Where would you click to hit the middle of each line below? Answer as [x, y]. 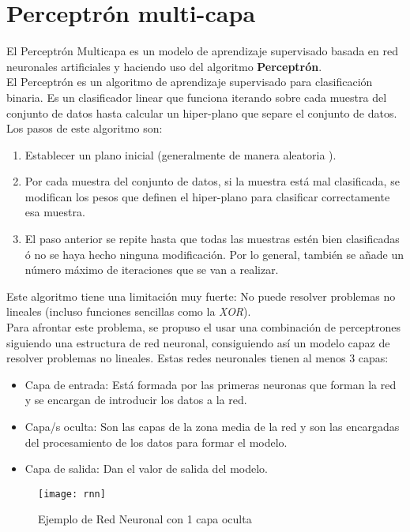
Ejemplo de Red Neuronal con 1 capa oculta [145, 519]
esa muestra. [55, 212]
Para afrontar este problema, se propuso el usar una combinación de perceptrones [204, 327]
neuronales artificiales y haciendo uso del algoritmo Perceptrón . [164, 66]
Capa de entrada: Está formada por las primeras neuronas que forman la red [211, 384]
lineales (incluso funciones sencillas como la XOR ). [129, 311]
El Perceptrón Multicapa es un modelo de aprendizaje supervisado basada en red [202, 51]
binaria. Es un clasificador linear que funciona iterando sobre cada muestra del [197, 97]
